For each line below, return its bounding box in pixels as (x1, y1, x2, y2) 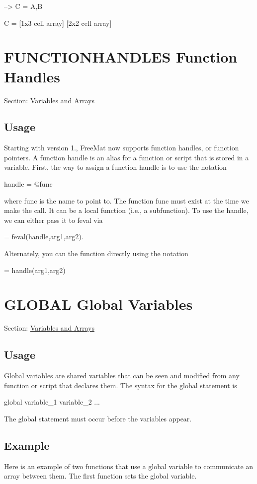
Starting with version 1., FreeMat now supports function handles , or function (4, 142, 239, 153)
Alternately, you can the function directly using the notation (4, 248, 188, 259)
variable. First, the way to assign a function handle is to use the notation (4, 162, 227, 172)
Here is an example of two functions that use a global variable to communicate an (4, 461, 254, 471)
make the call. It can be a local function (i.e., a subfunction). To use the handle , (4, 205, 249, 215)
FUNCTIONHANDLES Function (4, 47, 238, 67)
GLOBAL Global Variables (4, 294, 193, 314)
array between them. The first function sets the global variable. (4, 471, 197, 481)
